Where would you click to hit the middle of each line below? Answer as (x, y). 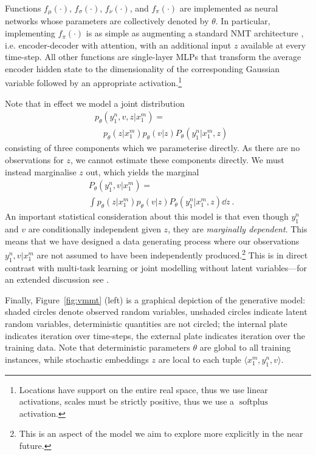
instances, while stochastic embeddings (77, 359)
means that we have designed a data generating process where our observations (152, 241)
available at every (273, 45)
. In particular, (243, 21)
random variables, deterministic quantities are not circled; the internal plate (146, 323)
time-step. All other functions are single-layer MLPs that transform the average (153, 57)
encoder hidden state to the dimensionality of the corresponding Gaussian (143, 68)
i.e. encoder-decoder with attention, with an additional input (118, 45)
